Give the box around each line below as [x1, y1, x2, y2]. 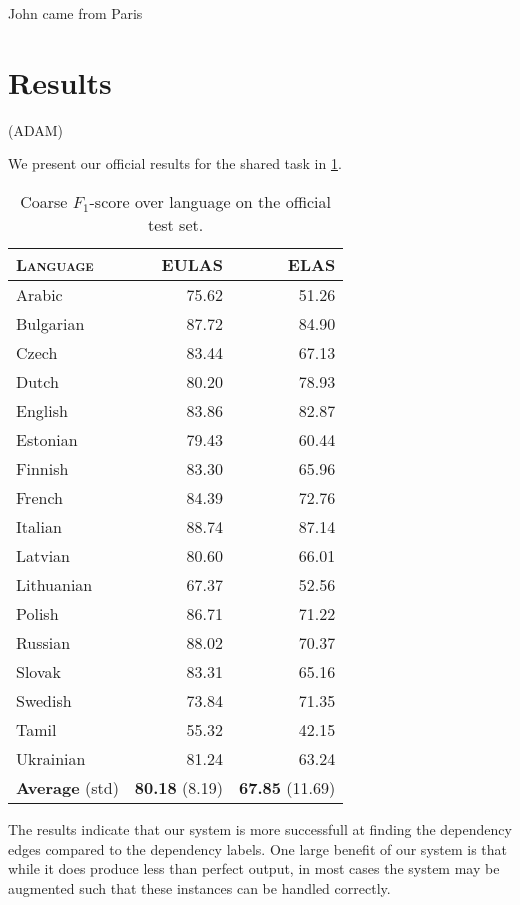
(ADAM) [8, 119, 64, 140]
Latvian [16, 543, 71, 567]
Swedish [16, 688, 72, 712]
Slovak [16, 659, 61, 683]
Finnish [16, 456, 69, 480]
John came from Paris [8, 3, 143, 23]
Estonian [16, 427, 78, 451]
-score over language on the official [89, 189, 331, 213]
